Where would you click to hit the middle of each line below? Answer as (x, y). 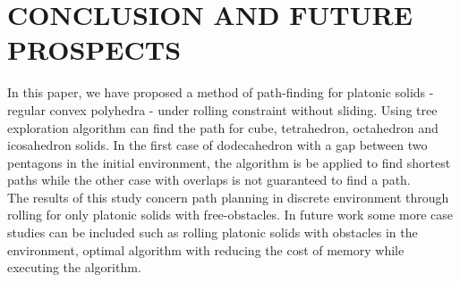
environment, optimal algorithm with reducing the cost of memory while (206, 249)
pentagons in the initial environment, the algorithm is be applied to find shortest (229, 162)
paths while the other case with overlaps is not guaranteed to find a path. (209, 180)
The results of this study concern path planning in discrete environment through (228, 197)
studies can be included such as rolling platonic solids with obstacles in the (213, 232)
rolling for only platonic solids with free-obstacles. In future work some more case (230, 215)
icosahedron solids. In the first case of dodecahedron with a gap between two (217, 145)
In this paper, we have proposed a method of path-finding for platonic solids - (221, 92)
